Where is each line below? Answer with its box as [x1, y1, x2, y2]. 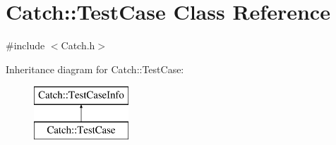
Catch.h [61, 38, 95, 53]
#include [6, 38, 45, 53]
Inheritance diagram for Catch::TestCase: [6, 61, 184, 76]
